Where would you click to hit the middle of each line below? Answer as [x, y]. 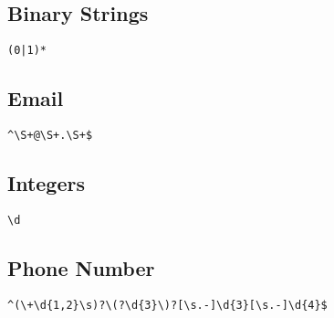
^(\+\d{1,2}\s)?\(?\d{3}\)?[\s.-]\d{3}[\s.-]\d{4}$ [167, 305]
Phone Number [81, 267]
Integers [46, 183]
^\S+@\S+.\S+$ [50, 136]
